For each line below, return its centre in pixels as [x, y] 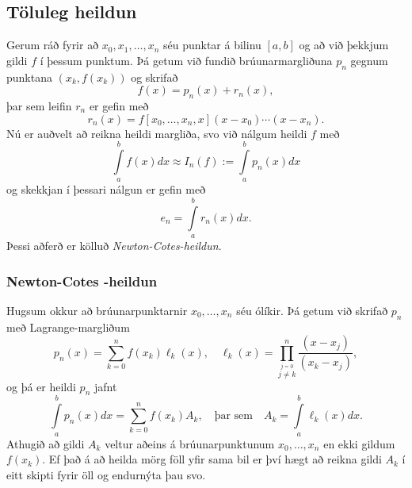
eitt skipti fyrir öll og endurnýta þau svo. [106, 474]
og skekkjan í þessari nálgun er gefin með [106, 189]
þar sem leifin [39, 105]
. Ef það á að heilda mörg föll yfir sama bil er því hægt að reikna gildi [212, 459]
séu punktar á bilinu [212, 45]
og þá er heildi [41, 386]
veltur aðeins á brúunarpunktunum [190, 443]
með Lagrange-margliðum [68, 327]
